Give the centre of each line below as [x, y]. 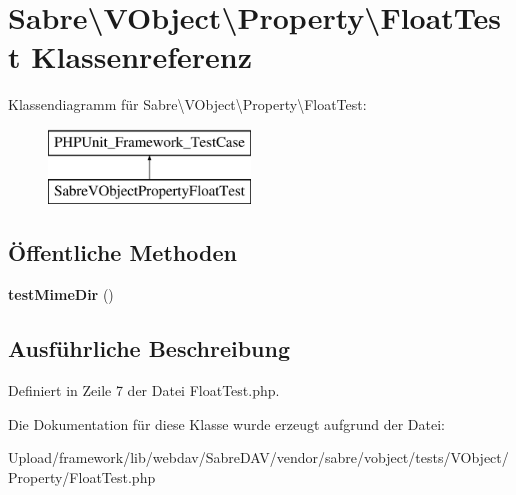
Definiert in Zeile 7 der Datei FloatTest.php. [144, 390]
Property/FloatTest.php [82, 476]
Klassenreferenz [141, 56]
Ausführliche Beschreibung [149, 348]
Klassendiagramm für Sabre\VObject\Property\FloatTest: [187, 104]
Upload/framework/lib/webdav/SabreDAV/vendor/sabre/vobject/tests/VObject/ [258, 457]
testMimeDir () [61, 294]
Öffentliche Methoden [122, 252]
